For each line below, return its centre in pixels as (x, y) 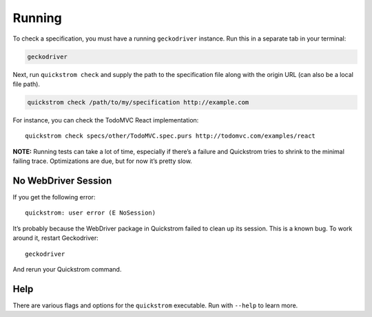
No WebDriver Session (62, 181)
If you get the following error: (54, 197)
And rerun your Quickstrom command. (67, 269)
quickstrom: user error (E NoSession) (91, 213)
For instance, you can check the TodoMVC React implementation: (106, 120)
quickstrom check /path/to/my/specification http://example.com (138, 102)
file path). (27, 84)
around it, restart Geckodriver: (56, 238)
